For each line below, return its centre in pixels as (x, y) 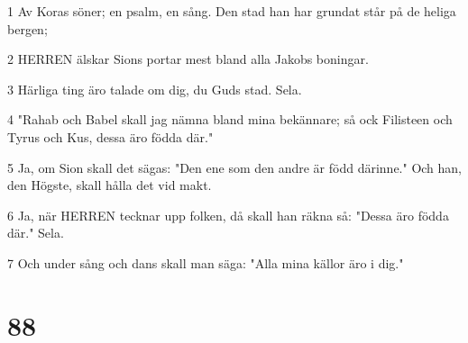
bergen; (28, 28)
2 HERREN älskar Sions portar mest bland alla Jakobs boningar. (188, 59)
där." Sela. (36, 233)
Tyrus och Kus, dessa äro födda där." (110, 136)
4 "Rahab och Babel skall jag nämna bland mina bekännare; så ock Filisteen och (230, 119)
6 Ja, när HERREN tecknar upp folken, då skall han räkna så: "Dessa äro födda (228, 215)
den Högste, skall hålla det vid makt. (110, 185)
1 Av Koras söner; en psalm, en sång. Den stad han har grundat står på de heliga (232, 11)
